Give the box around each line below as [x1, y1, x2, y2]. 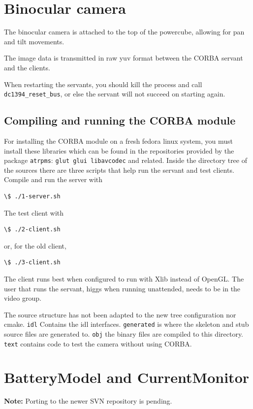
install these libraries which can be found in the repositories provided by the [4, 145, 234, 156]
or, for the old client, [4, 240, 66, 251]
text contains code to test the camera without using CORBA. [4, 338, 192, 348]
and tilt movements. [4, 36, 64, 46]
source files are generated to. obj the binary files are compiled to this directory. [4, 328, 243, 339]
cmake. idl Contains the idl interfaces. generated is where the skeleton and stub [4, 319, 249, 329]
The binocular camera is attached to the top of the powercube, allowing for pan [4, 27, 245, 37]
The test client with [4, 207, 64, 218]
